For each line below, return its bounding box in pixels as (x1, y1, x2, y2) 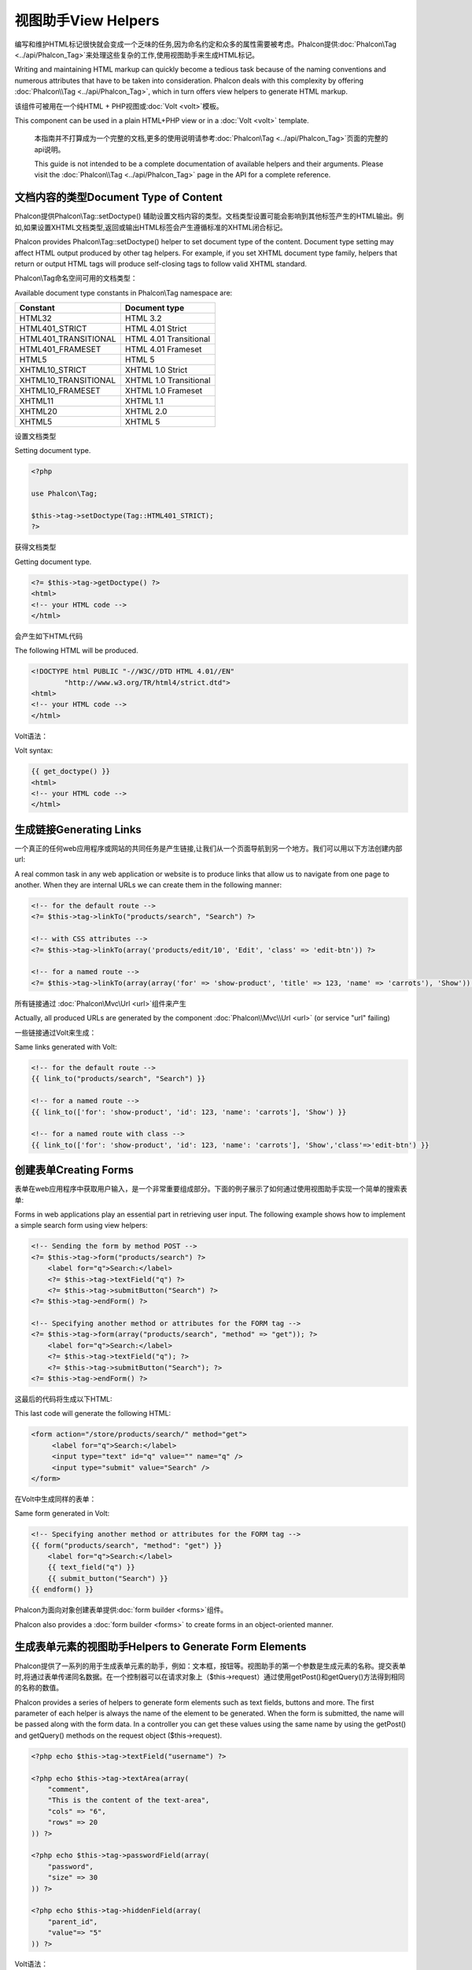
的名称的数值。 (14, 1683, 63, 1693)
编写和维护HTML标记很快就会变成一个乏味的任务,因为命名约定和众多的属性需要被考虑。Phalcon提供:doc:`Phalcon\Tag (14, 39, 397, 49)
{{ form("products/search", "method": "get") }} (31, 1541, 223, 1550)
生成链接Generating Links (14, 823, 142, 836)
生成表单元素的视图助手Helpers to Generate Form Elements (14, 1640, 307, 1654)
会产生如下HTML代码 (14, 631, 83, 641)
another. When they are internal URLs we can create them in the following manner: (14, 880, 282, 890)
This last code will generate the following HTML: (14, 1409, 171, 1418)
